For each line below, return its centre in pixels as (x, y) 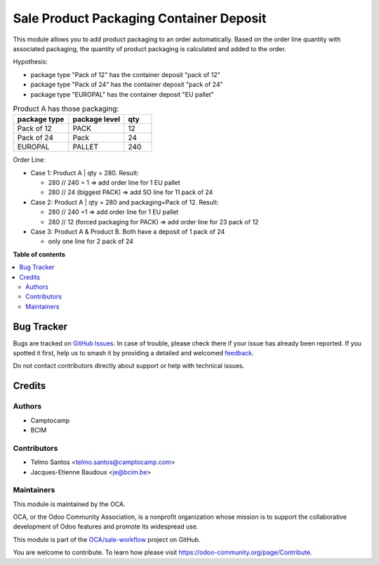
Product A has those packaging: (66, 109)
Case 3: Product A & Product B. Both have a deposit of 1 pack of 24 (128, 232)
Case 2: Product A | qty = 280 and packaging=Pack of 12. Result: (125, 202)
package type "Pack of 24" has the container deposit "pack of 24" (127, 85)
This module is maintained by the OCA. (69, 504)
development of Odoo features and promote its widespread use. (106, 526)
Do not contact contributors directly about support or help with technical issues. (129, 366)
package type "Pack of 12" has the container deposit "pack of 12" (125, 74)
